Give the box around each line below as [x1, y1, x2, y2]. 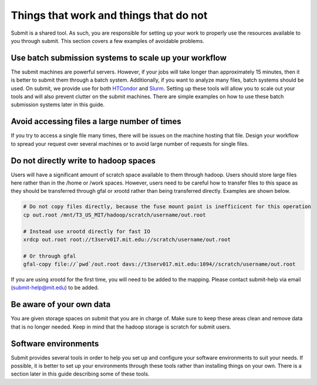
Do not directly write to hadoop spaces [11, 156, 156, 166]
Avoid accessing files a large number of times [11, 116, 181, 126]
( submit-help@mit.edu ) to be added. [11, 284, 99, 291]
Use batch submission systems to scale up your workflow [11, 53, 227, 63]
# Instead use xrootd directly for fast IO [23, 228, 151, 235]
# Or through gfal [23, 253, 76, 259]
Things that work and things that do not [11, 9, 208, 22]
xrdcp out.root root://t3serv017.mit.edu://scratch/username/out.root [23, 236, 231, 243]
